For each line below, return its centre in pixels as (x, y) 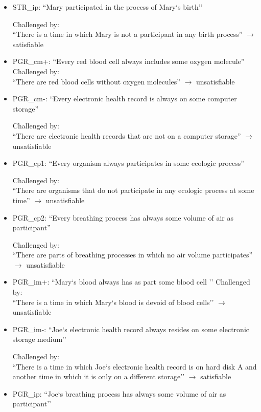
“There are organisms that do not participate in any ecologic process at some (133, 190)
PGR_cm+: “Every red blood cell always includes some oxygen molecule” (128, 61)
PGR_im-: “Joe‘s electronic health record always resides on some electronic (131, 329)
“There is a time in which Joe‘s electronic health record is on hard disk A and (135, 366)
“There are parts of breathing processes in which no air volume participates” (133, 255)
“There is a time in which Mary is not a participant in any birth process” (127, 34)
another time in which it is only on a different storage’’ (99, 376)
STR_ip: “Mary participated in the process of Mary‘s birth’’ (108, 7)
